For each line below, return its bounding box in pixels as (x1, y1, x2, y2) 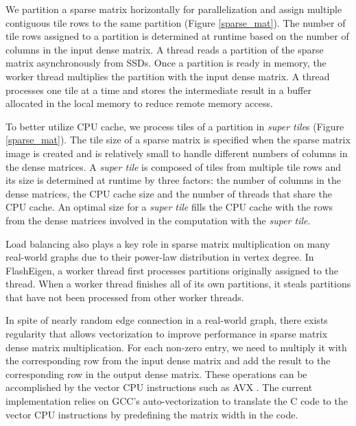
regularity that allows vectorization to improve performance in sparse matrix (5, 327, 328, 341)
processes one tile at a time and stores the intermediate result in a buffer (5, 82, 311, 97)
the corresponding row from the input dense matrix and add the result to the (5, 353, 331, 368)
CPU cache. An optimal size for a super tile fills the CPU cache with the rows (5, 200, 333, 214)
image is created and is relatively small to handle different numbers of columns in (5, 145, 348, 160)
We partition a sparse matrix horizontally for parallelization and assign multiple (5, 2, 342, 16)
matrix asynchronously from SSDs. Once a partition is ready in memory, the (5, 56, 327, 70)
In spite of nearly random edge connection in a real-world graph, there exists (5, 313, 328, 327)
